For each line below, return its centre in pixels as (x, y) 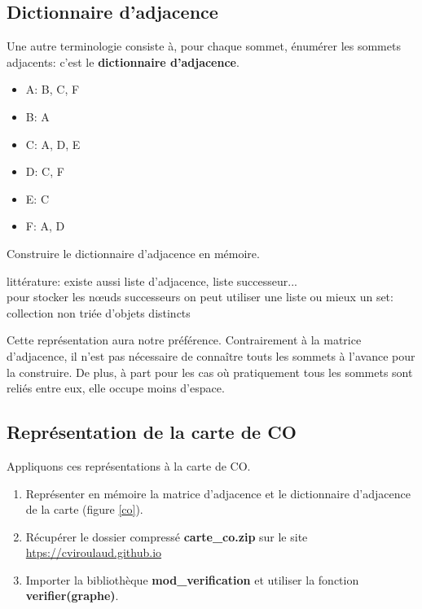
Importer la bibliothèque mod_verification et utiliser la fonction (192, 579)
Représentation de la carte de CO (152, 432)
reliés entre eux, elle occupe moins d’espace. (116, 388)
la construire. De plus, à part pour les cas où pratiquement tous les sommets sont (210, 372)
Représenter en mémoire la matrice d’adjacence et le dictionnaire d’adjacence (218, 493)
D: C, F (45, 171)
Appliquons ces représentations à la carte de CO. (129, 465)
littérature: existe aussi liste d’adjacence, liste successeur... (152, 280)
